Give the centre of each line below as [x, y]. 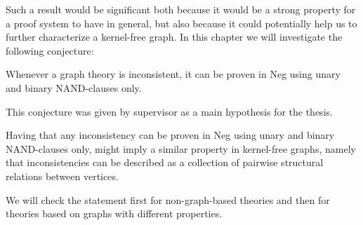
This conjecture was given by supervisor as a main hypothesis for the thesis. [169, 111]
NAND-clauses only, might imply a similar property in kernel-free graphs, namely [181, 148]
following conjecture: [50, 50]
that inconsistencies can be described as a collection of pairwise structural [165, 162]
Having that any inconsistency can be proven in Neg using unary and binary [170, 135]
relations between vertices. [62, 176]
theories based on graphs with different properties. [114, 213]
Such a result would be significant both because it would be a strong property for [181, 9]
